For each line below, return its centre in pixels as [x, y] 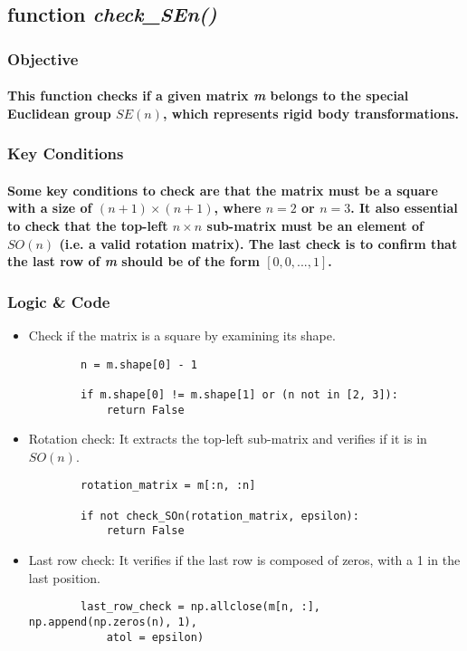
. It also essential [404, 208]
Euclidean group [59, 113]
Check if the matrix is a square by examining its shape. [182, 335]
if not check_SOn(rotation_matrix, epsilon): [220, 516]
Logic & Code [59, 301]
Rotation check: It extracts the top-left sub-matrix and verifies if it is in [228, 439]
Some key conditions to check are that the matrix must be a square [223, 190]
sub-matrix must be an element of [315, 226]
